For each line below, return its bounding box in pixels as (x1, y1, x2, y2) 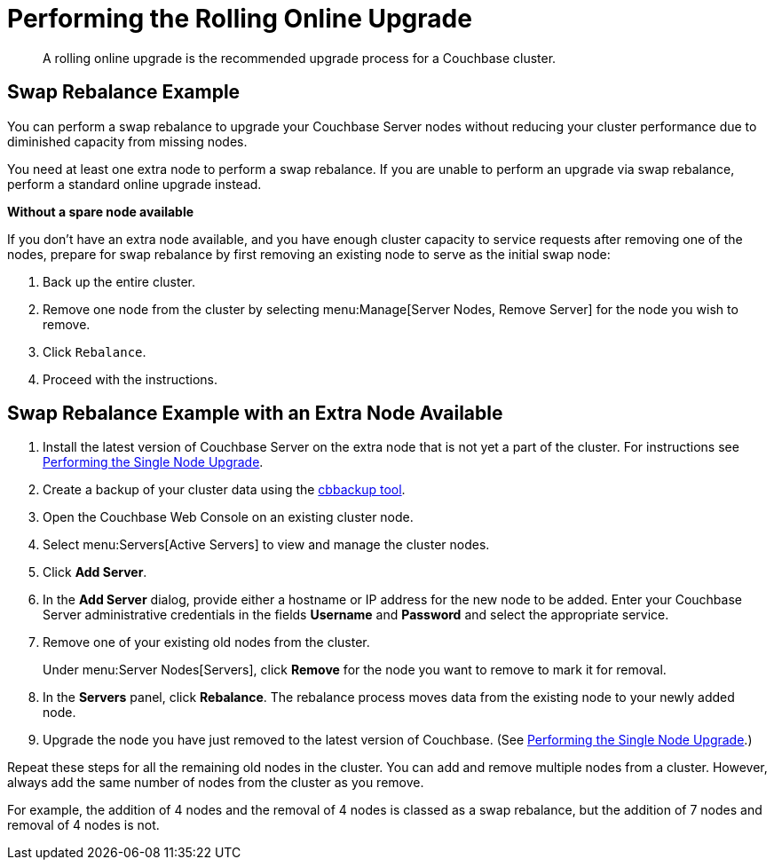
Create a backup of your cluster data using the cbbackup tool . (43, 482, 406, 498)
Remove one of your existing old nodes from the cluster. (43, 634, 370, 650)
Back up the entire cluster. (43, 273, 196, 289)
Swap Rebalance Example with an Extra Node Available (7, 402, 503, 425)
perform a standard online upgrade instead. (7, 176, 262, 192)
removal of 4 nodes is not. (7, 817, 160, 833)
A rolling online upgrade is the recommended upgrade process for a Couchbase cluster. (43, 50, 557, 66)
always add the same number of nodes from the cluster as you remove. (7, 775, 424, 791)
